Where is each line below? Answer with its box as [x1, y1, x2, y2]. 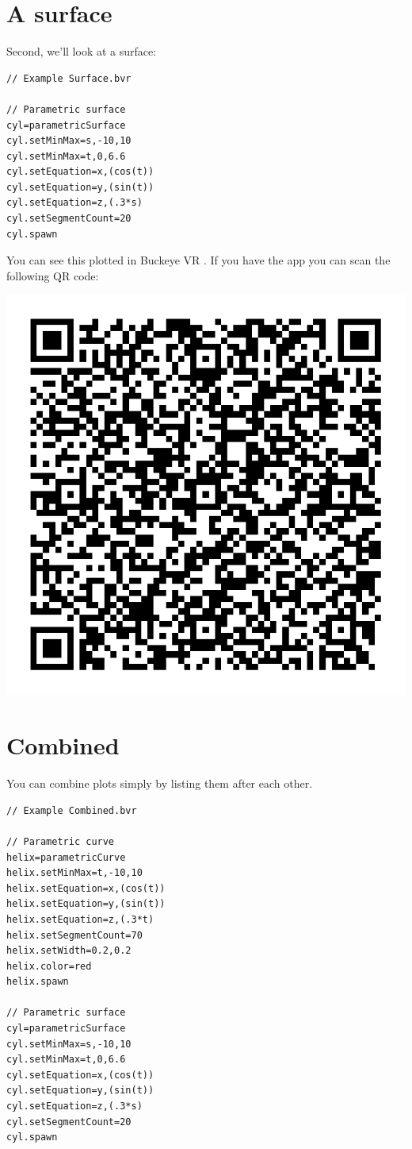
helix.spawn [6, 976, 69, 988]
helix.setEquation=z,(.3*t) [6, 913, 154, 925]
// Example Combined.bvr [6, 804, 137, 816]
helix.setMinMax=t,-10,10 [6, 867, 143, 879]
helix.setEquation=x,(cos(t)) [6, 882, 166, 894]
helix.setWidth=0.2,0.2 [6, 945, 132, 957]
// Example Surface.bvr [6, 72, 132, 84]
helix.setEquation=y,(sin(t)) [6, 898, 166, 910]
